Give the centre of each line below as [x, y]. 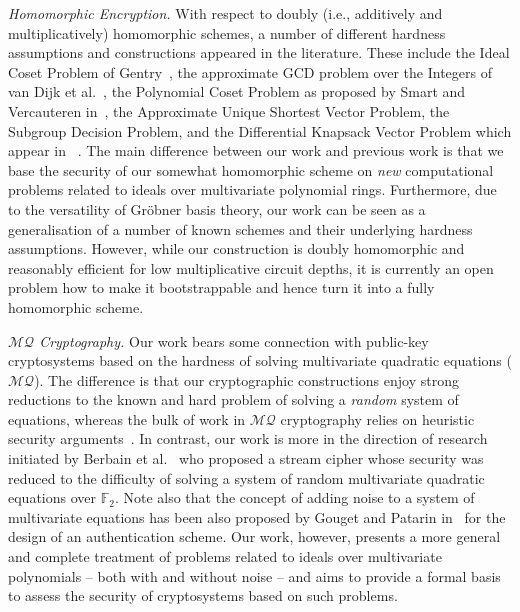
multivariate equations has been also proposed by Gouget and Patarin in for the [257, 516]
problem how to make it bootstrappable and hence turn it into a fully [221, 287]
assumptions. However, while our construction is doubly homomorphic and [236, 248]
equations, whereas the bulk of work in [127, 418]
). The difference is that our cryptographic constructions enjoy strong [246, 379]
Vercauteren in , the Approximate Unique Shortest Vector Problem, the [229, 110]
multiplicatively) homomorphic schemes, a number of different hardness [227, 32]
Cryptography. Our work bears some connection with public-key [234, 340]
